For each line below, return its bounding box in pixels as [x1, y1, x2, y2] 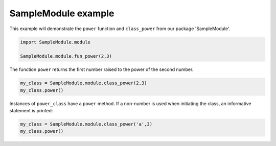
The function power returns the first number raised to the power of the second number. [9, 66, 194, 72]
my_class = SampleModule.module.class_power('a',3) [20, 121, 153, 127]
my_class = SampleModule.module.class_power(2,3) [20, 80, 147, 86]
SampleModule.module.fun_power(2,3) [20, 54, 112, 59]
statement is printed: [9, 108, 53, 114]
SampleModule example [9, 8, 114, 19]
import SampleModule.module [20, 39, 90, 45]
